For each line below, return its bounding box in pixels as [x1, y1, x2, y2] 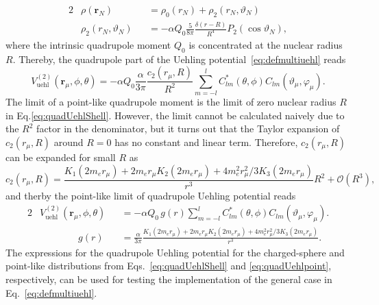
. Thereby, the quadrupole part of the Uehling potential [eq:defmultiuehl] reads [12, 51, 346, 66]
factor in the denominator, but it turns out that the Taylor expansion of [36, 121, 340, 136]
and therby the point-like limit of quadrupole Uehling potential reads [5, 188, 296, 202]
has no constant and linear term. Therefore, [114, 134, 298, 149]
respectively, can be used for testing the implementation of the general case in [5, 271, 332, 286]
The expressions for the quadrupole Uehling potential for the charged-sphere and [5, 245, 345, 259]
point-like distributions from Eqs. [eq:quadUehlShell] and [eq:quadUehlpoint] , [5, 258, 332, 273]
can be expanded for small [5, 149, 116, 164]
